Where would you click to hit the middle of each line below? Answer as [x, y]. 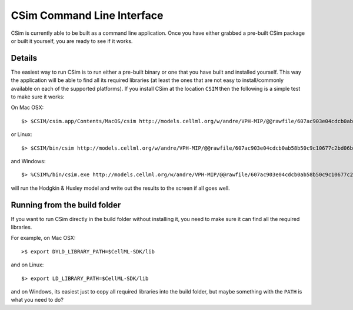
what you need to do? [37, 300]
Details [24, 58]
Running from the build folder [66, 205]
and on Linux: [27, 265]
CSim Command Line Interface [87, 15]
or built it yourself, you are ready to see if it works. [72, 41]
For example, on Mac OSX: [43, 238]
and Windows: [28, 161]
